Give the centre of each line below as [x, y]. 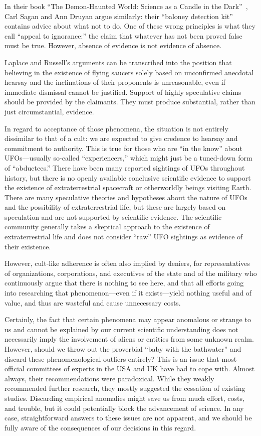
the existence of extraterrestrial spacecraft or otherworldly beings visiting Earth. [128, 187]
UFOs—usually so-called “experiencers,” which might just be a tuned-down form [128, 158]
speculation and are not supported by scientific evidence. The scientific [113, 216]
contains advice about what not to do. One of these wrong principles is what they [130, 26]
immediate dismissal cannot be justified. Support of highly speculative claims [123, 92]
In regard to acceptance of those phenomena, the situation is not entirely [116, 128]
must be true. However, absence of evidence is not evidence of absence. [113, 45]
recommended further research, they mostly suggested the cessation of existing [125, 388]
